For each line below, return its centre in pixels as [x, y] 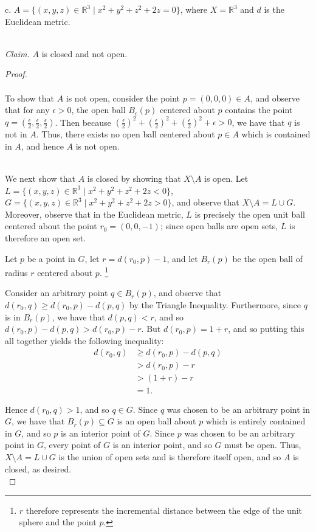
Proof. [16, 74]
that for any [27, 110]
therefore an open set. [46, 238]
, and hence [42, 146]
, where [194, 9]
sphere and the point [58, 522]
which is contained [276, 134]
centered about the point [51, 226]
